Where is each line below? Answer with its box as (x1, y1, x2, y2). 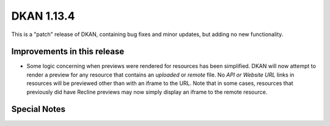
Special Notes (11, 104, 66, 114)
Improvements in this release (11, 46, 125, 57)
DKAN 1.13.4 (11, 9, 75, 23)
